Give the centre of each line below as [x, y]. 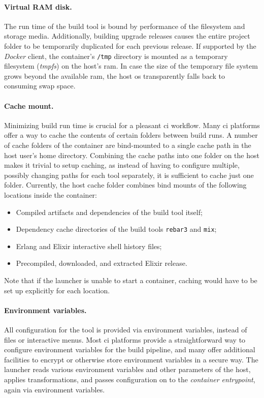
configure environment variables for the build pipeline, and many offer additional [130, 349]
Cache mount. [29, 105]
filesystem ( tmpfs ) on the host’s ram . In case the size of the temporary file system [131, 66]
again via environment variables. [55, 389]
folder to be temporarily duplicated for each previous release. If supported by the [130, 45]
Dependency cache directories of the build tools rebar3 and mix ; [116, 229]
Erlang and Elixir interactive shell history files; [89, 246]
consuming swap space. [40, 86]
